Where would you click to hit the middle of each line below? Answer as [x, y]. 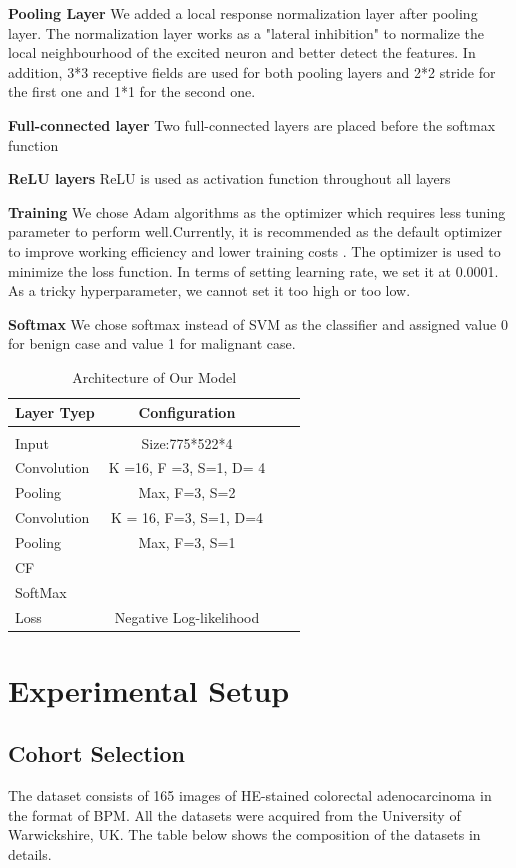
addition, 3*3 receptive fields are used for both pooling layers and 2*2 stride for [252, 71]
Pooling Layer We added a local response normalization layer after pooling [243, 13]
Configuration [187, 411]
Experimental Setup [149, 689]
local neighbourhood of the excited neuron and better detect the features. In [242, 52]
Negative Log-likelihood [187, 616]
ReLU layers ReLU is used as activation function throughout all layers [229, 178]
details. [30, 853]
